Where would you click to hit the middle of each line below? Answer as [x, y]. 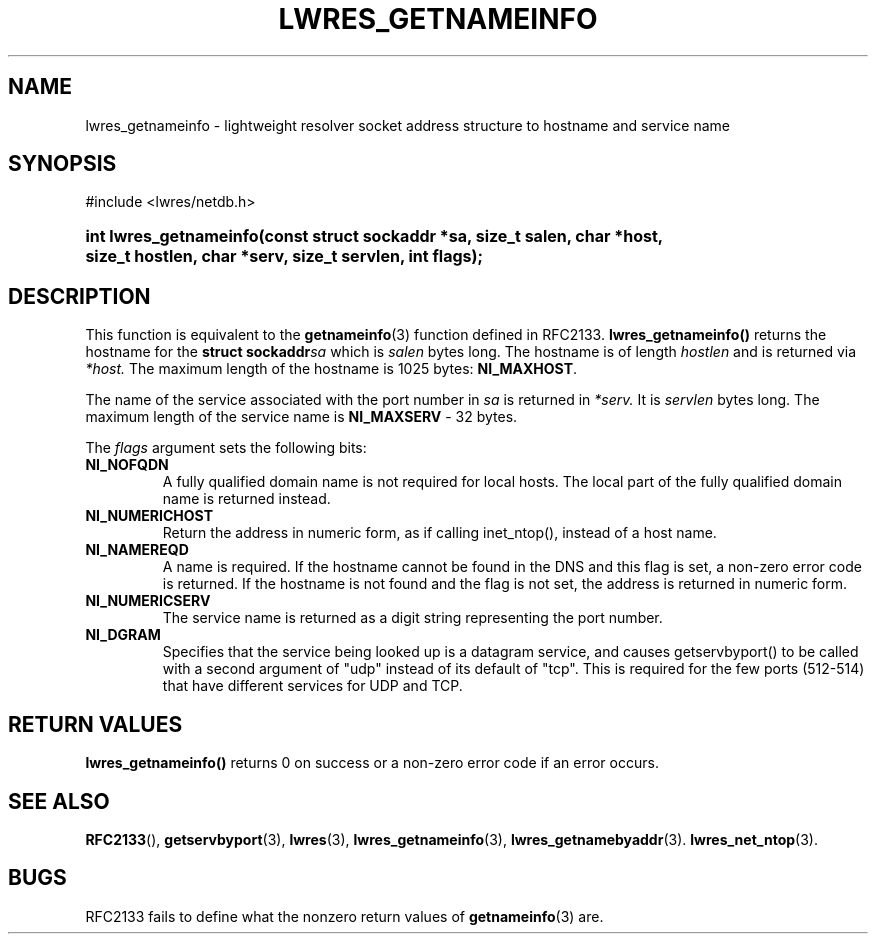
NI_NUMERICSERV [148, 601]
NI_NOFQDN [127, 465]
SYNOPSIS [62, 164]
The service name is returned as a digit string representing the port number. [412, 618]
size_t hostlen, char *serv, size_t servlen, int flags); [284, 256]
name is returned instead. [246, 499]
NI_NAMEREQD [137, 550]
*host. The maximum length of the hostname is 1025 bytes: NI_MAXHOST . [331, 369]
